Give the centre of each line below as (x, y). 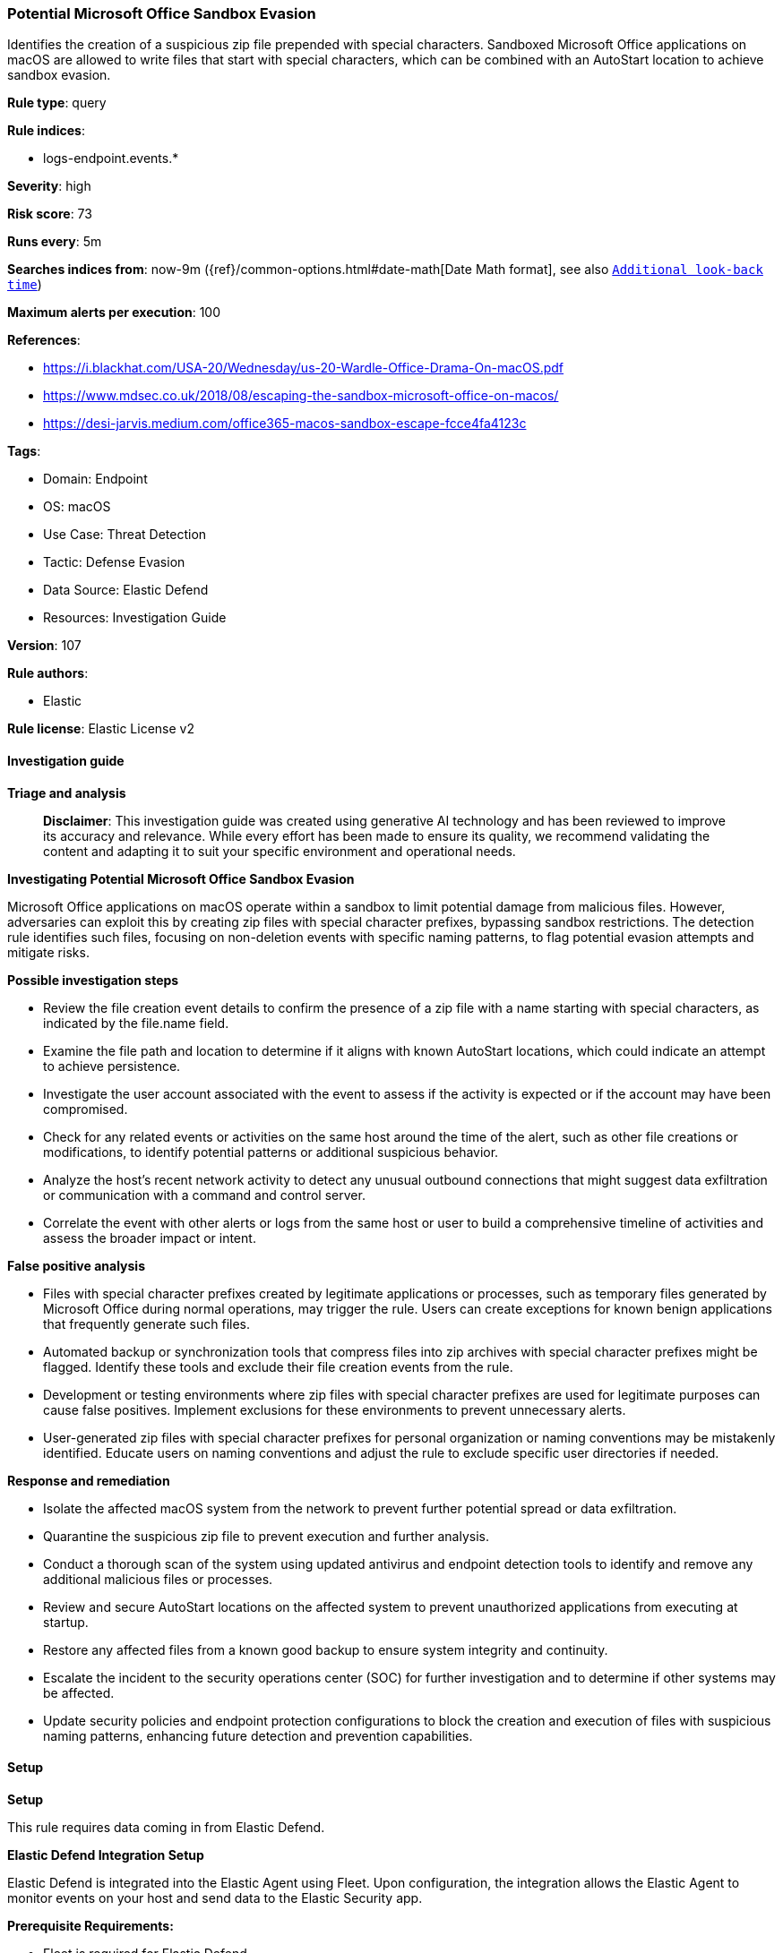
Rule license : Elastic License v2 (101, 729)
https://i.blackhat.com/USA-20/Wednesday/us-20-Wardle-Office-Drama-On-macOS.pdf (304, 368)
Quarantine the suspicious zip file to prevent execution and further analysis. (267, 1536)
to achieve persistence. (112, 1066)
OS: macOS (77, 507)
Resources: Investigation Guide (135, 618)
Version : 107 (44, 646)
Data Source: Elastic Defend (126, 590)
